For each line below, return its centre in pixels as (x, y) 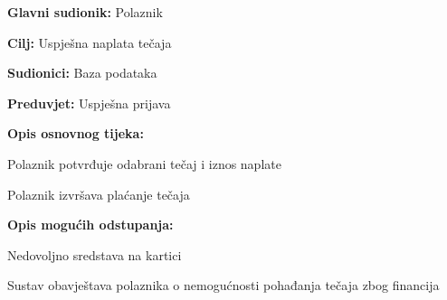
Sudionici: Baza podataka (82, 73)
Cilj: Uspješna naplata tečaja (90, 42)
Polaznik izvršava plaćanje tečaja (99, 194)
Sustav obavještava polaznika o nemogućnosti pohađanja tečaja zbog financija (223, 285)
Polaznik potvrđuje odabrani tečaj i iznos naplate (144, 163)
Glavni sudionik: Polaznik (85, 12)
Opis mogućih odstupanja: (90, 225)
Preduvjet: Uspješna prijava (89, 103)
